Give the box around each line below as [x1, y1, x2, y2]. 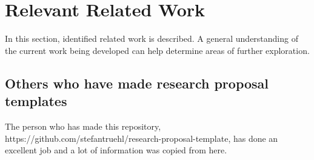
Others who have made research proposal [5, 73, 269, 92]
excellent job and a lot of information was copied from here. [5, 144, 227, 156]
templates [5, 92, 67, 110]
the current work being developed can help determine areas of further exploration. [5, 44, 310, 56]
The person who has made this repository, [5, 119, 161, 132]
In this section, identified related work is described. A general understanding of [5, 32, 298, 45]
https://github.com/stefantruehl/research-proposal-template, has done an [5, 132, 278, 144]
